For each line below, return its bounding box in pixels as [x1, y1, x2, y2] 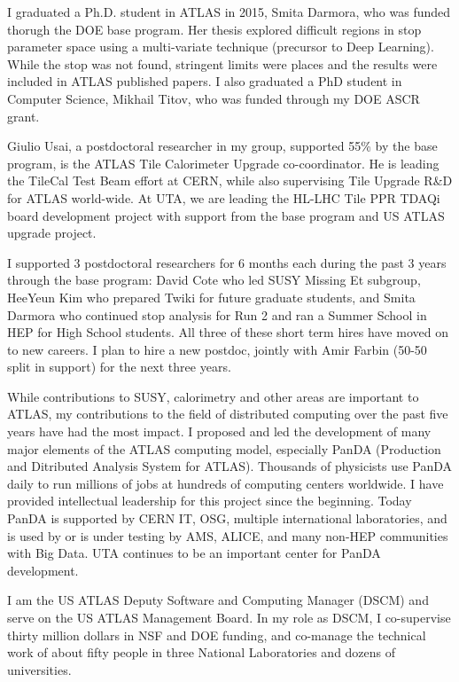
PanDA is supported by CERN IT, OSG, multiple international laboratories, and [7, 509, 447, 528]
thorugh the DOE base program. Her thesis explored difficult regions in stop [7, 20, 422, 38]
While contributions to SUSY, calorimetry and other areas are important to [7, 387, 419, 405]
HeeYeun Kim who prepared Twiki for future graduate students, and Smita [7, 287, 416, 306]
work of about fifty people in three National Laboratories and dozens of [7, 643, 396, 662]
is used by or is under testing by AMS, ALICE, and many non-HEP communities [7, 526, 448, 545]
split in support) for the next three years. [7, 357, 231, 376]
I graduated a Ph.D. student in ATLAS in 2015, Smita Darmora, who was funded [7, 3, 451, 20]
